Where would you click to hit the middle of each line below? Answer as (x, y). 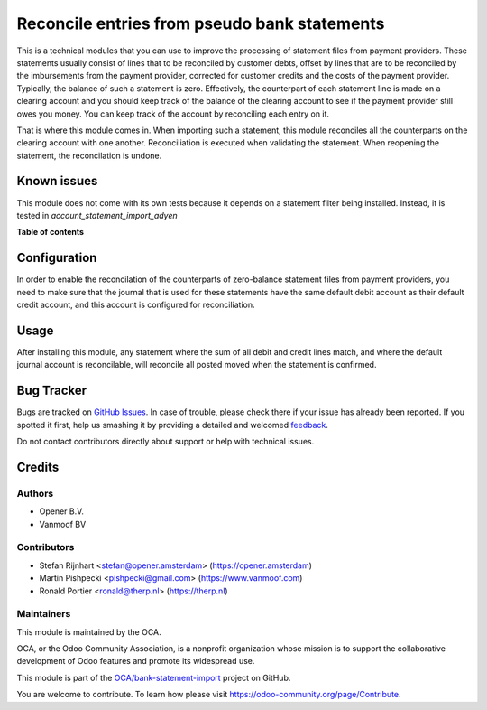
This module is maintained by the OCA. (89, 631)
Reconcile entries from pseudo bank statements (201, 23)
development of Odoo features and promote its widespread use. (136, 661)
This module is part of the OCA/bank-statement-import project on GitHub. (154, 677)
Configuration (57, 258)
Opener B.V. (62, 511)
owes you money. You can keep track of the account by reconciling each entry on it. (173, 114)
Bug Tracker (52, 391)
